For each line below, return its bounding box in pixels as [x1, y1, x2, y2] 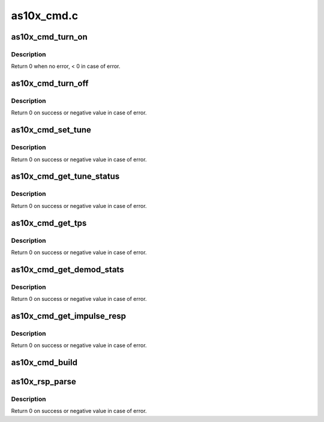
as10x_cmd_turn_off [11, 79, 89, 89]
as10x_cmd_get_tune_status [11, 171, 120, 182]
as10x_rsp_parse [11, 376, 76, 387]
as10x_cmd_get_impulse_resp [11, 311, 126, 321]
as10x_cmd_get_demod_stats [11, 264, 124, 275]
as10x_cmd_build [11, 357, 78, 368]
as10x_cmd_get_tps [11, 218, 87, 228]
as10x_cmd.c [11, 9, 78, 22]
